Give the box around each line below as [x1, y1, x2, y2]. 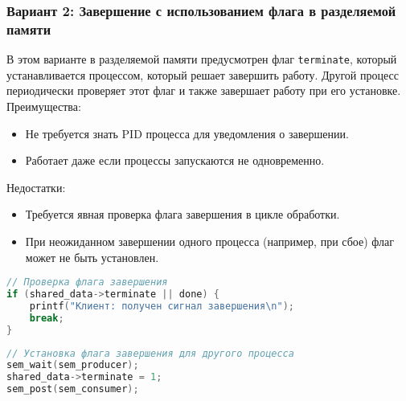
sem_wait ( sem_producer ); [6, 359, 139, 371]
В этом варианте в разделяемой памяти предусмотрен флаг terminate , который [6, 51, 397, 68]
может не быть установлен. [25, 248, 159, 265]
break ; [29, 312, 64, 324]
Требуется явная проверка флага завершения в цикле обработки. [25, 206, 340, 223]
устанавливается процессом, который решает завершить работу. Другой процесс [6, 66, 399, 83]
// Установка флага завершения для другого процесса [6, 347, 294, 359]
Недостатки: [6, 178, 66, 195]
